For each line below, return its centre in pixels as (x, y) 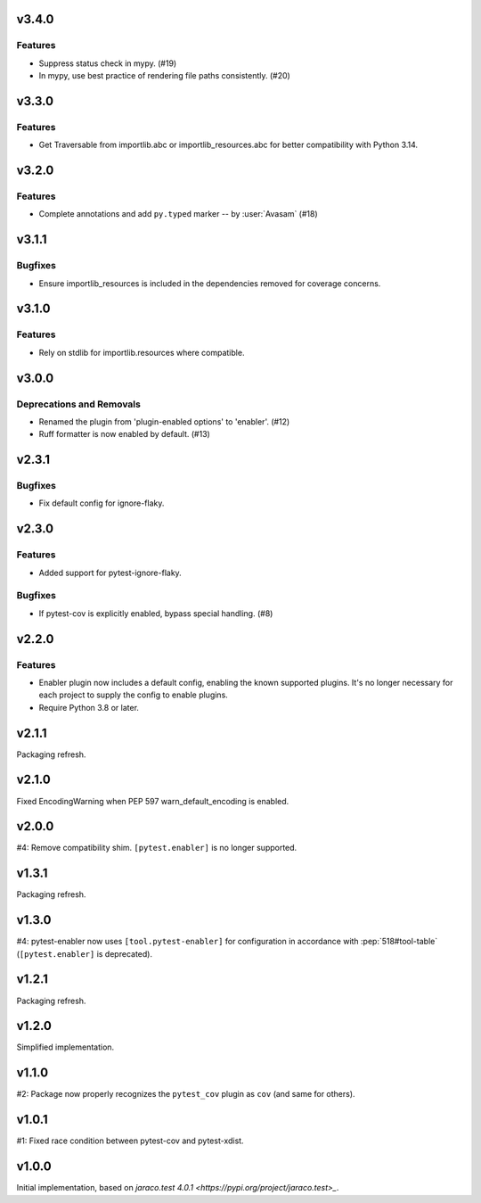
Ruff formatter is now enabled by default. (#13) (125, 434)
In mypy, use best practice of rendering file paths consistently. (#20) (165, 76)
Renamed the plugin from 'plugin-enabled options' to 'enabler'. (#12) (164, 421)
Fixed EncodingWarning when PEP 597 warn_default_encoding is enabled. (153, 801)
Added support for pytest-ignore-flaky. (110, 573)
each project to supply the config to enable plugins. (134, 695)
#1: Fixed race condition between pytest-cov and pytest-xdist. (130, 1141)
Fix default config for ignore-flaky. (102, 503)
